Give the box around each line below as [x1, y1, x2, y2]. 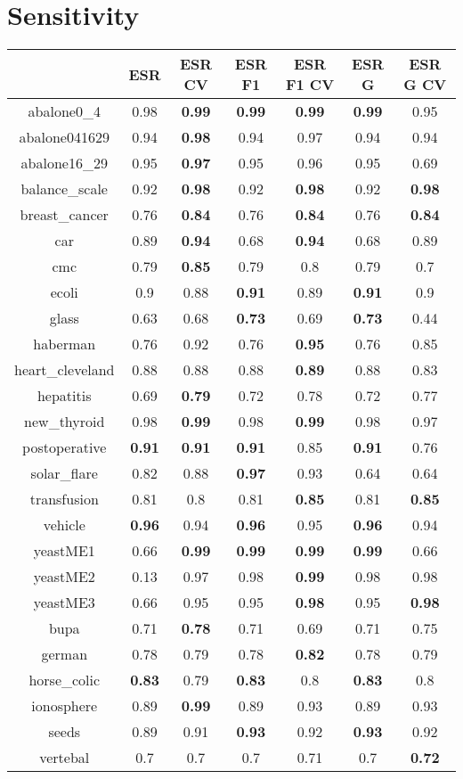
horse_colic [28, 669, 101, 691]
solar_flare [30, 463, 98, 484]
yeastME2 [33, 566, 95, 587]
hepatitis [37, 385, 92, 406]
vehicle [43, 514, 85, 536]
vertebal [39, 747, 90, 768]
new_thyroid [24, 411, 105, 432]
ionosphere [31, 695, 98, 717]
